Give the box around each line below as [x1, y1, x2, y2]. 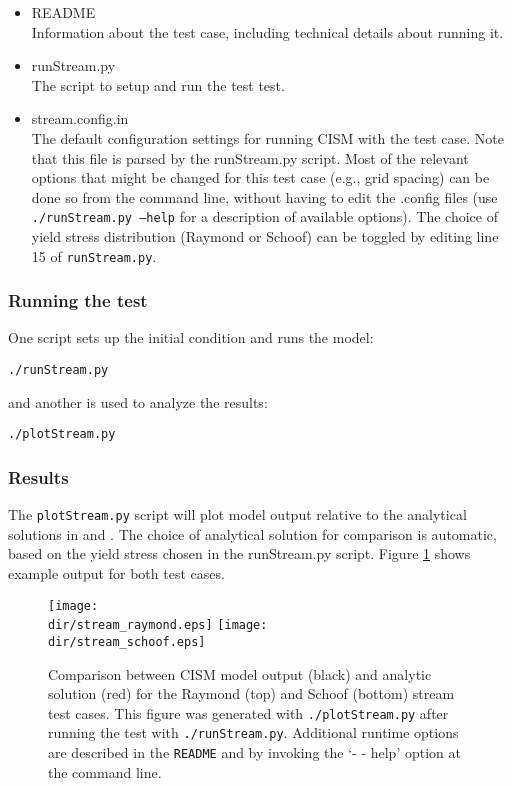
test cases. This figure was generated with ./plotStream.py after [48, 702, 449, 723]
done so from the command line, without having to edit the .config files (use [31, 186, 498, 207]
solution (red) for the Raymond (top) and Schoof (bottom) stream [48, 683, 455, 704]
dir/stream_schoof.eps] [48, 634, 206, 649]
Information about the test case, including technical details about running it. [31, 21, 504, 42]
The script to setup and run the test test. [31, 74, 285, 95]
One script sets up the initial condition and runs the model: [8, 327, 374, 348]
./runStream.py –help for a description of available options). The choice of [31, 206, 498, 227]
